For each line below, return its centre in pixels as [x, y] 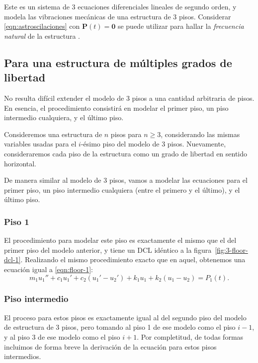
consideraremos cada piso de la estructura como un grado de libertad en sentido [126, 153]
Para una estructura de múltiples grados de [118, 62]
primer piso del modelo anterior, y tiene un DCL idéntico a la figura [108, 250]
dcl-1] [12, 259]
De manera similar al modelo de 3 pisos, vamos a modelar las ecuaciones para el [126, 180]
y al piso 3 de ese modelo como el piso [62, 336]
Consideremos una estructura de [53, 134]
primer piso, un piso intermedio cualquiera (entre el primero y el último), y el [122, 189]
